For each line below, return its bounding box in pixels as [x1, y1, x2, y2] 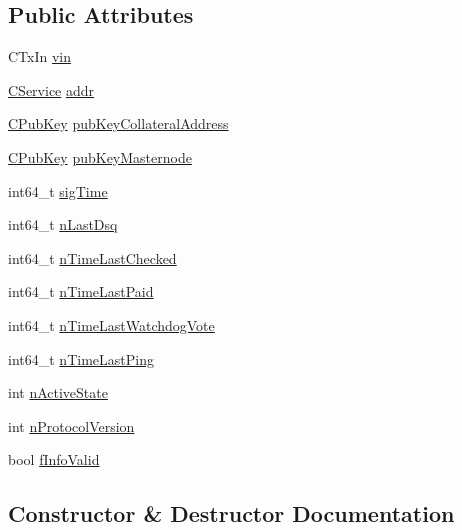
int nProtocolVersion [8, 415, 135, 436]
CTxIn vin [8, 46, 72, 67]
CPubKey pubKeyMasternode [8, 146, 192, 167]
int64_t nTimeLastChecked [8, 247, 177, 268]
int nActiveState [8, 382, 108, 403]
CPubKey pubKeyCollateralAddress [8, 113, 229, 134]
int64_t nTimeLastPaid [8, 281, 154, 302]
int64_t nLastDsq [8, 214, 118, 235]
